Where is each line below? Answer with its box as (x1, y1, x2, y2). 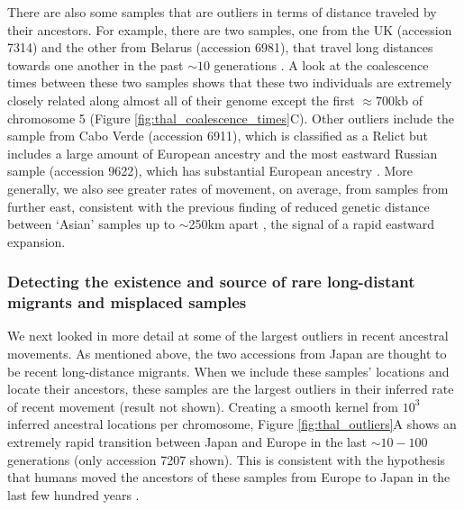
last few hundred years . (7, 485, 140, 504)
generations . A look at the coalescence (214, 55, 429, 74)
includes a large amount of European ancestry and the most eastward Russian (7, 143, 438, 162)
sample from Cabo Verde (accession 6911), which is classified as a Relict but (7, 126, 429, 145)
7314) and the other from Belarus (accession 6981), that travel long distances (7, 38, 433, 57)
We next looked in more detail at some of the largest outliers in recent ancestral (7, 326, 449, 345)
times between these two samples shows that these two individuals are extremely (7, 73, 452, 92)
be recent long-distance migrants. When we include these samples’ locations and (7, 361, 450, 380)
